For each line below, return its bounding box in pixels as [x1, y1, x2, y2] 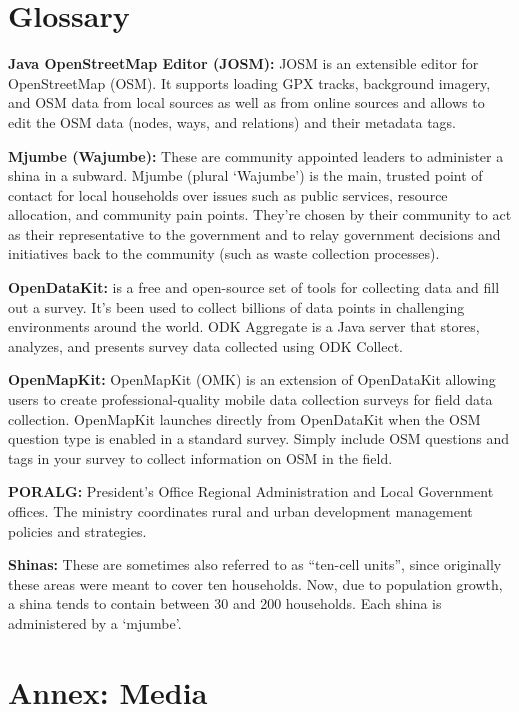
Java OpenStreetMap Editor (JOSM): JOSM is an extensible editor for [8, 53, 479, 74]
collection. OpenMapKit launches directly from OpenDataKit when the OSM [8, 408, 481, 429]
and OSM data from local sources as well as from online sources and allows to [8, 92, 485, 113]
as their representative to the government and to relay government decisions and [8, 223, 501, 244]
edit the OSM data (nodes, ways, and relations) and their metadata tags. [8, 111, 457, 132]
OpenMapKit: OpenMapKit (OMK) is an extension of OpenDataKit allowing [8, 369, 496, 390]
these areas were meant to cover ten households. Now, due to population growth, [8, 573, 503, 594]
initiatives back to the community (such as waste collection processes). [8, 243, 440, 264]
